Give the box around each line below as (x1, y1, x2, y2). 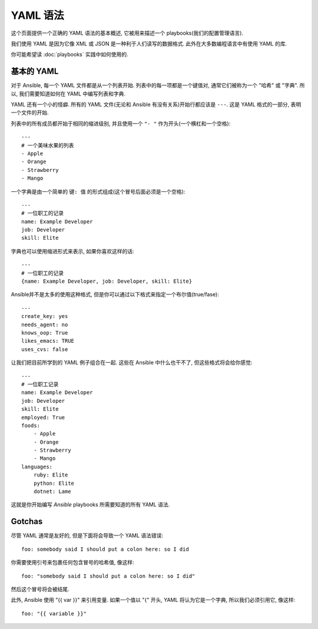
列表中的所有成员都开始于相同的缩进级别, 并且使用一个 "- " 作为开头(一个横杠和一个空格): (11, 120, 231, 127)
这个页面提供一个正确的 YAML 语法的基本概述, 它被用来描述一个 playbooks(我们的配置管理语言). (11, 29, 244, 37)
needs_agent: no (21, 321, 68, 328)
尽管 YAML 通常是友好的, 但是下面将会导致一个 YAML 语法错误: (11, 532, 164, 539)
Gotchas (11, 517, 43, 527)
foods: (21, 422, 41, 429)
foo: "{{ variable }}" (21, 610, 87, 617)
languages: (21, 463, 53, 470)
